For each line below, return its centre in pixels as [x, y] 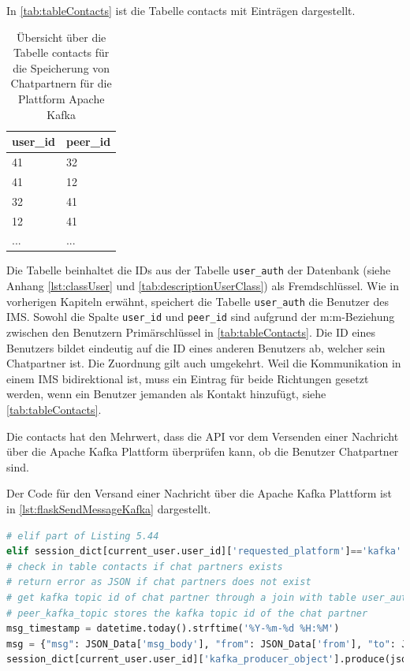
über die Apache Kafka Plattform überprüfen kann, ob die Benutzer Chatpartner [203, 451]
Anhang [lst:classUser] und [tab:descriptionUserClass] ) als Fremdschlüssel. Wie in [203, 286]
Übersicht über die [61, 37]
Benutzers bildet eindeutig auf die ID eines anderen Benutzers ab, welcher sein [196, 347]
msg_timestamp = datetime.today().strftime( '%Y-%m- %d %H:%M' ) [173, 629]
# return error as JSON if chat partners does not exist [159, 582]
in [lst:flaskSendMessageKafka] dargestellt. [109, 508]
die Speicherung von [61, 67]
